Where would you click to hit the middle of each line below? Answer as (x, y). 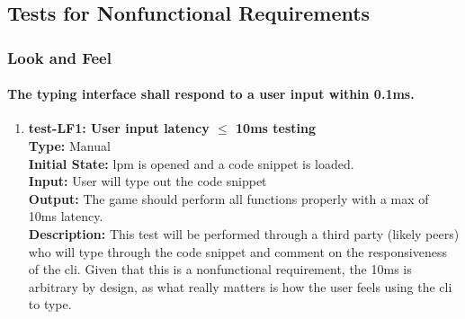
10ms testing (276, 128)
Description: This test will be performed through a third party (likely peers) (244, 233)
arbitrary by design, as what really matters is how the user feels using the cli (240, 286)
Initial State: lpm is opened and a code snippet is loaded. (191, 163)
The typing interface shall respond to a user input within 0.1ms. (211, 94)
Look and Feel (59, 57)
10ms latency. (66, 216)
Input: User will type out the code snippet (148, 181)
